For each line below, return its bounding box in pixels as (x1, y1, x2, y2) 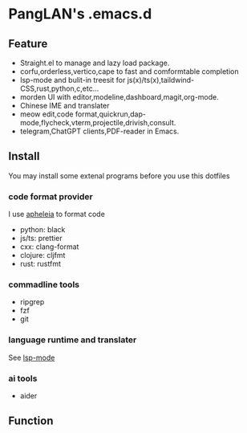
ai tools (8, 373, 38, 384)
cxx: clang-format (19, 242, 79, 251)
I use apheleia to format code (8, 210, 106, 219)
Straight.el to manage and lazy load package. (19, 58, 170, 67)
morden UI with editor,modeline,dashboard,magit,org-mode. (19, 92, 219, 101)
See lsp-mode (8, 353, 55, 362)
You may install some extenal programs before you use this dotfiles (8, 170, 230, 181)
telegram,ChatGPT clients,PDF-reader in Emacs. (19, 126, 180, 136)
